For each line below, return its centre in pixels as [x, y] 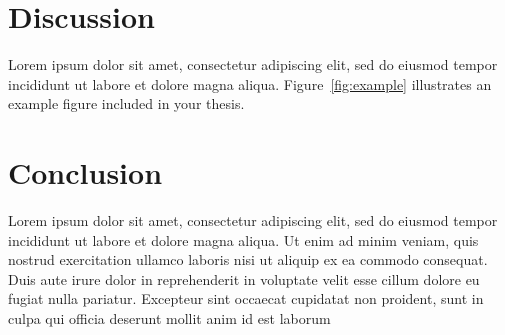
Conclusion [85, 172]
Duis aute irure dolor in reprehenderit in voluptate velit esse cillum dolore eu [244, 278]
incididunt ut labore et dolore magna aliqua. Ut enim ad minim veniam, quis [243, 239]
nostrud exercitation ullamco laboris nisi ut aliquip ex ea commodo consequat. [248, 259]
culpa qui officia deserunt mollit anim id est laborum [169, 318]
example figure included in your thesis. [126, 103]
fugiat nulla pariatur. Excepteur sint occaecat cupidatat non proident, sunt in [246, 298]
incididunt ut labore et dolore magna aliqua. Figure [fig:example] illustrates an [250, 83]
